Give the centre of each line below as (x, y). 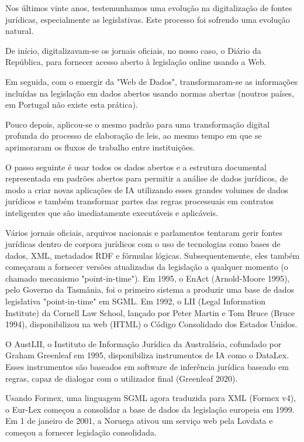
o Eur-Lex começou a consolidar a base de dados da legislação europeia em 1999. (150, 409)
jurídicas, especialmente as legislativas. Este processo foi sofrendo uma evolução (148, 19)
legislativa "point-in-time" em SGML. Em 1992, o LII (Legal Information (136, 301)
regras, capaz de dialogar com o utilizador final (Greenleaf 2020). (122, 378)
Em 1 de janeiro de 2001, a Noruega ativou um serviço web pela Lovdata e (139, 421)
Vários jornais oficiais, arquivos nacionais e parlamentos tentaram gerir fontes (144, 232)
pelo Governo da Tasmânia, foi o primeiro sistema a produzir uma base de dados (150, 289)
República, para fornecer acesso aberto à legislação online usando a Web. (136, 62)
